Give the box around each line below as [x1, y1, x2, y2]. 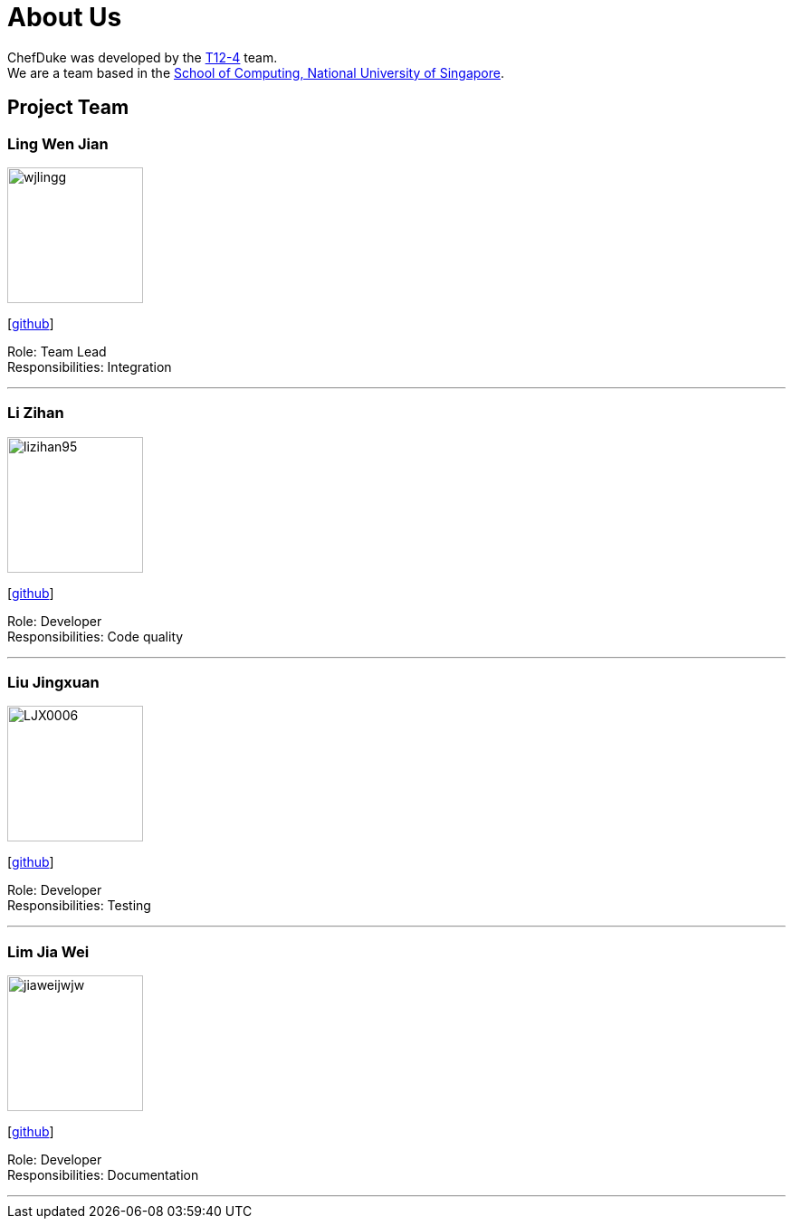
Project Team [7, 96, 129, 119]
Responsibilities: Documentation [7, 1167, 199, 1183]
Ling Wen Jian [7, 134, 109, 153]
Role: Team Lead [7, 343, 107, 359]
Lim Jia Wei [7, 942, 90, 961]
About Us [7, 2, 122, 33]
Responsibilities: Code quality [7, 628, 184, 644]
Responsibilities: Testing [7, 898, 151, 914]
